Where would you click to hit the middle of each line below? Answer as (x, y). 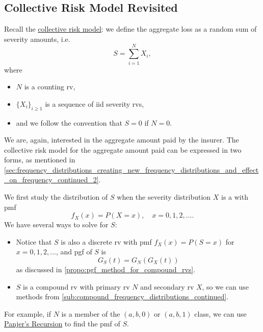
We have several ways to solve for (56, 224)
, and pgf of (74, 252)
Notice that (34, 241)
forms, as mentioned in (40, 160)
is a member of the (91, 313)
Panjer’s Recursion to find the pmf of (62, 324)
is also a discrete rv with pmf (106, 241)
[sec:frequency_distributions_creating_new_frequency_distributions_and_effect (131, 169)
